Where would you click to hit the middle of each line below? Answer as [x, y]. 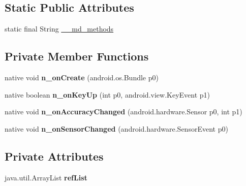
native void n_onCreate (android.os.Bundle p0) [82, 77]
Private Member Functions [77, 56]
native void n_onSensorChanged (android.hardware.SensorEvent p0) [116, 128]
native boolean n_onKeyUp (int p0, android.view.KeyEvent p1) [107, 94]
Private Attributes [54, 156]
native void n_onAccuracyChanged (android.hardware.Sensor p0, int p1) [124, 112]
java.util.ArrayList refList [46, 177]
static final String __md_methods [59, 29]
